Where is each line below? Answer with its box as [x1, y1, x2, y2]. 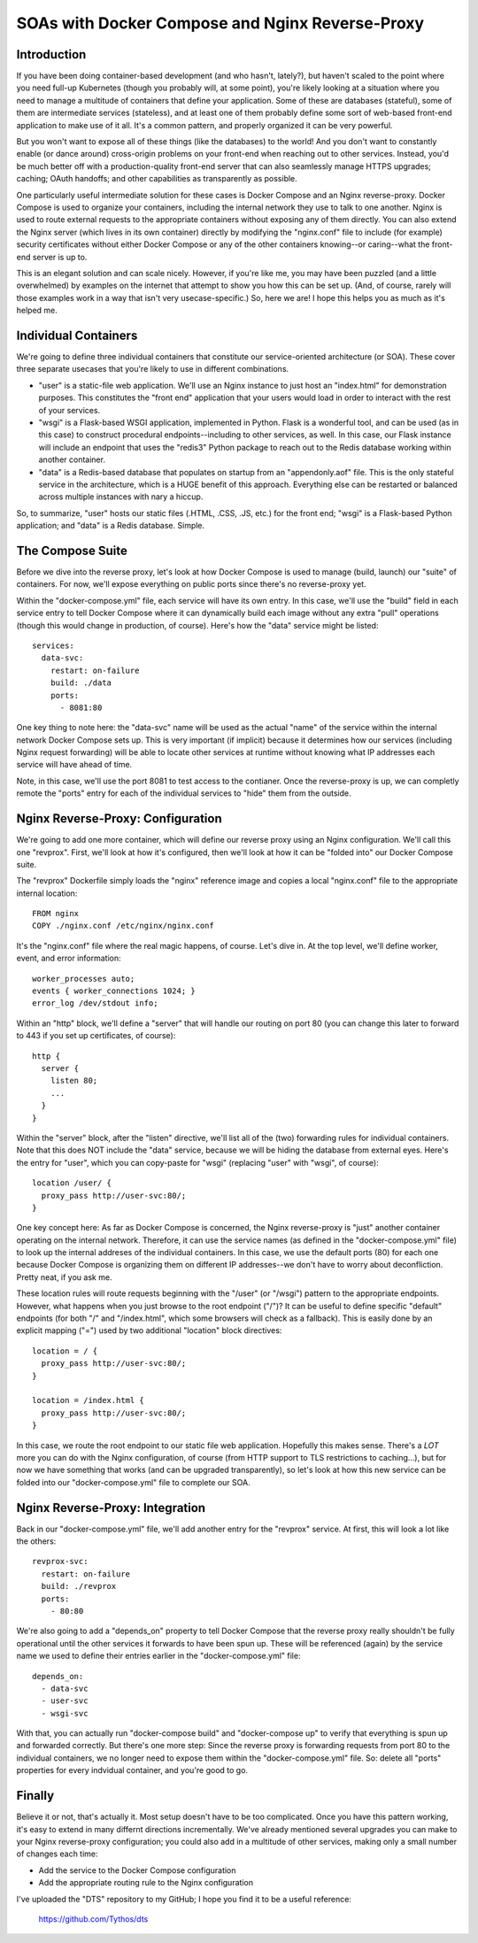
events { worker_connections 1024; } [32, 986, 197, 996]
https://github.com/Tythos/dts [38, 1913, 149, 1924]
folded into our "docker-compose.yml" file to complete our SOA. [16, 1477, 251, 1487]
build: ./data [50, 678, 112, 688]
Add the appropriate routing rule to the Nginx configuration [38, 1877, 254, 1888]
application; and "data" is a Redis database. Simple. [16, 520, 205, 531]
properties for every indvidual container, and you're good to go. [16, 1765, 248, 1776]
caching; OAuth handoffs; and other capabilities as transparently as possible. [16, 173, 298, 184]
